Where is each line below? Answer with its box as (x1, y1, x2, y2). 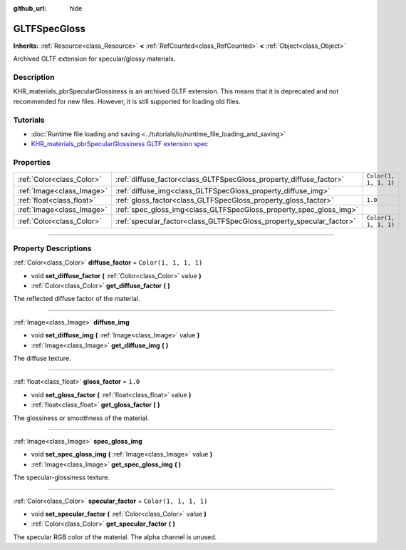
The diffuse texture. (13, 354, 71, 362)
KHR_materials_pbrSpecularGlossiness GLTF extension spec (31, 140, 209, 148)
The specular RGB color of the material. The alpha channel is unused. (13, 532, 217, 541)
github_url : (13, 4, 46, 12)
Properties (13, 158, 51, 168)
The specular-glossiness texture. (13, 473, 110, 482)
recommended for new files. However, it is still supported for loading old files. (13, 97, 241, 106)
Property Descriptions (13, 243, 92, 253)
